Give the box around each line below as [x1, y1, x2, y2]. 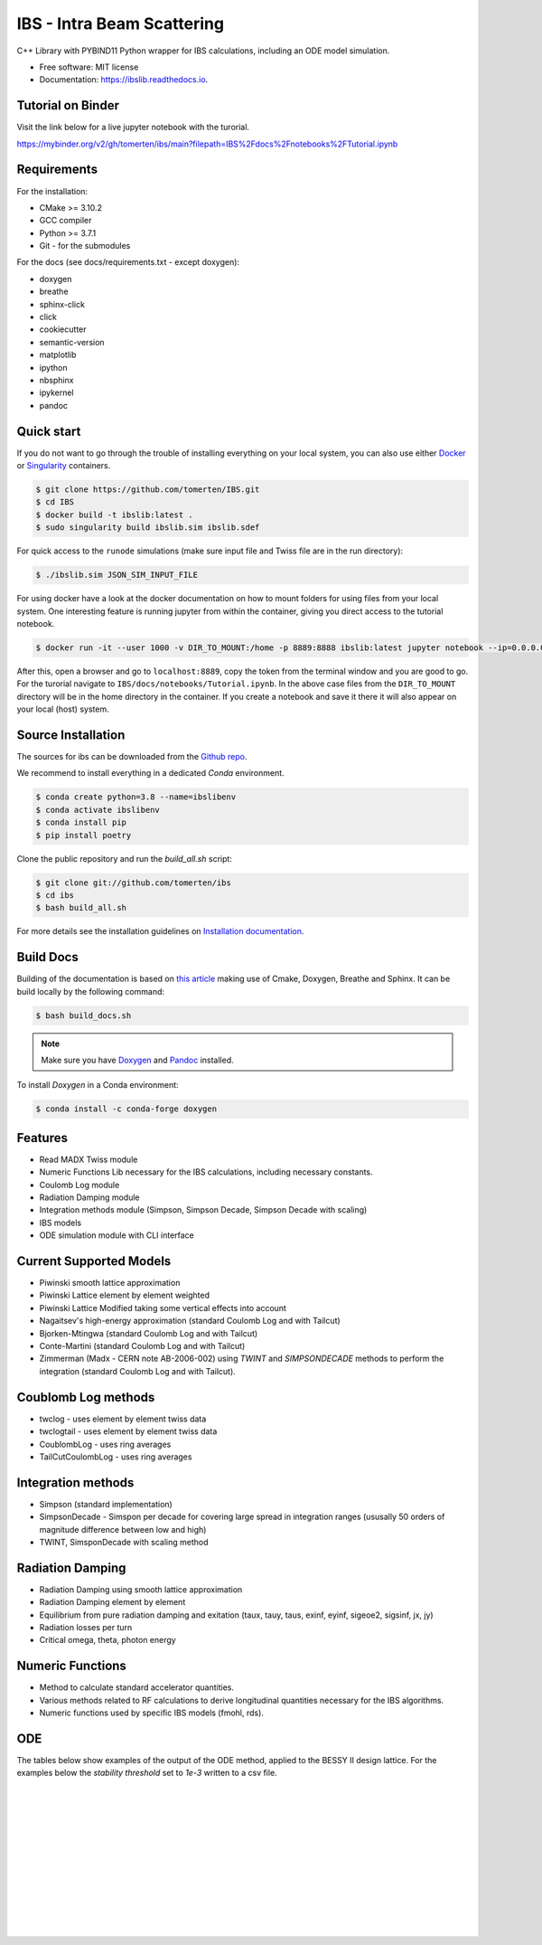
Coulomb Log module [39, 1179, 120, 1190]
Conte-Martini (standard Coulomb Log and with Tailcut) [39, 1341, 246, 1352]
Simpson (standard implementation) [39, 1498, 173, 1509]
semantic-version [39, 336, 105, 347]
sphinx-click [39, 298, 86, 309]
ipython [39, 362, 68, 373]
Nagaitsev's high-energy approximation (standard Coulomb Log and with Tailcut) [39, 1316, 341, 1327]
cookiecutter [39, 324, 87, 335]
